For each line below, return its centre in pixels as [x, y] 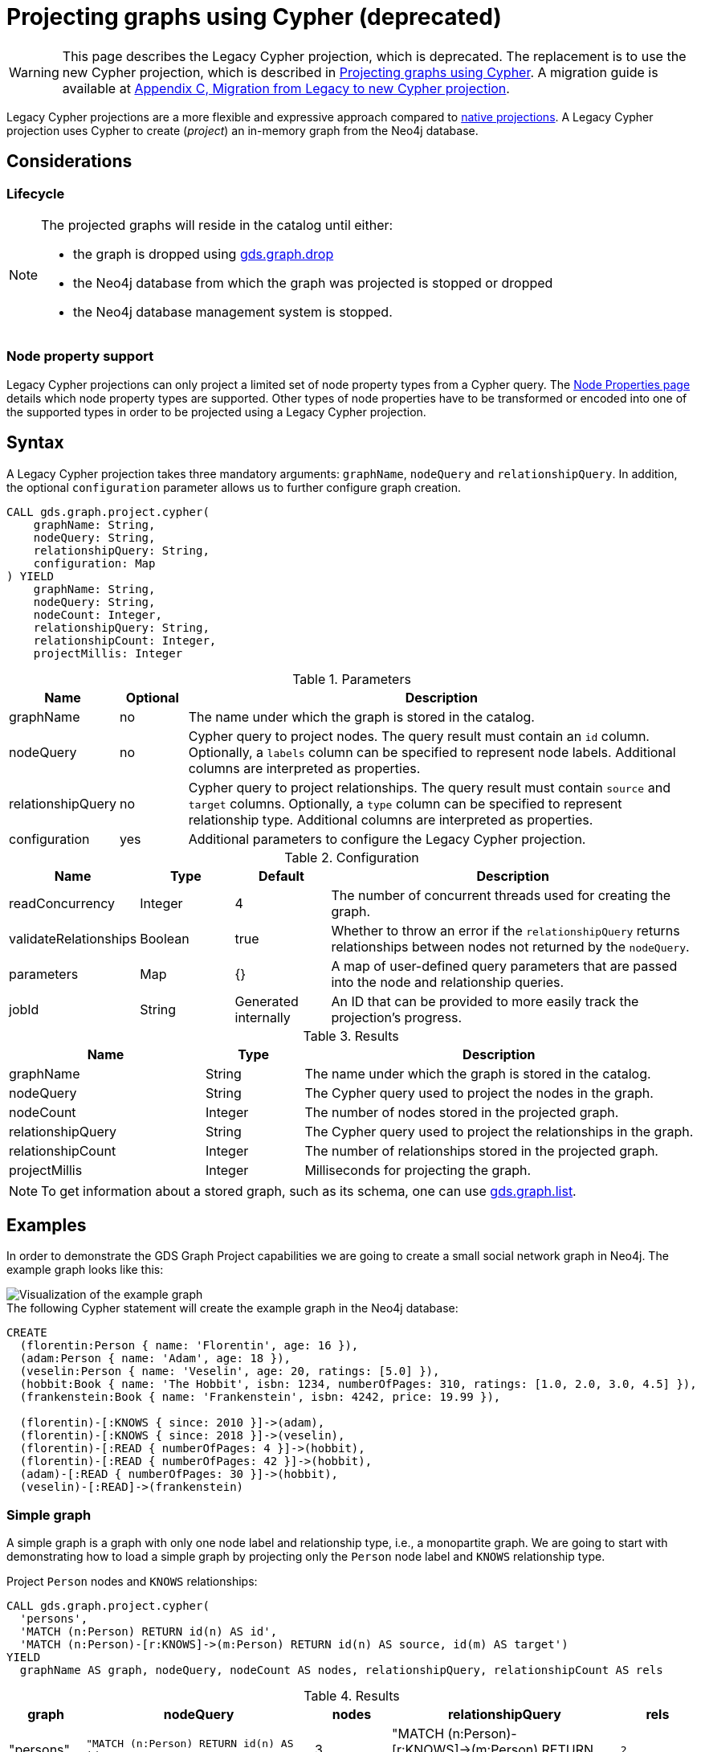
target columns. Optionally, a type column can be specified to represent [405, 803]
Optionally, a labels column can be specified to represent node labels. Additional [432, 752]
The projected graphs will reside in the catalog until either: [217, 225]
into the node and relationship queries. [448, 982]
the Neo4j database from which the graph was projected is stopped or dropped [313, 282]
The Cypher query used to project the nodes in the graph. [479, 1093]
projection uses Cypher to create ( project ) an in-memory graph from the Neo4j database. [242, 130]
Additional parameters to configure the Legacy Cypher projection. [387, 839]
